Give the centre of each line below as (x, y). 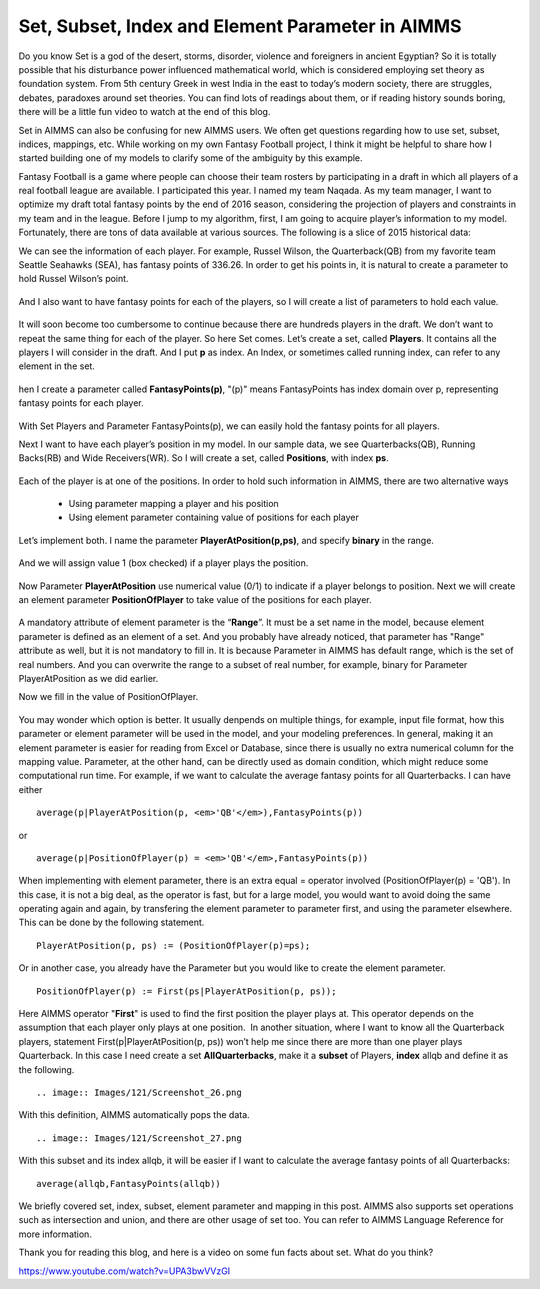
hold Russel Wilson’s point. (73, 279)
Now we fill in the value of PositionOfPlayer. (108, 697)
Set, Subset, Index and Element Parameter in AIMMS (240, 26)
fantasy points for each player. (81, 403)
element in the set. (56, 366)
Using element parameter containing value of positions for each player (213, 517)
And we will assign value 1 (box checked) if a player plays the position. (163, 563)
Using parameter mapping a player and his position (173, 504)
